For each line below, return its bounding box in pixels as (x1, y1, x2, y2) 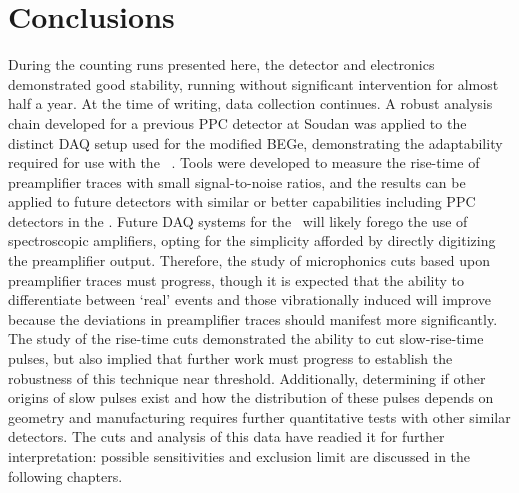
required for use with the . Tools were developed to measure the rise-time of (8, 152, 480, 173)
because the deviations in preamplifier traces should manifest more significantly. (8, 308, 498, 329)
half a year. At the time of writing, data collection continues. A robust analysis (8, 93, 493, 114)
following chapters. (8, 465, 123, 486)
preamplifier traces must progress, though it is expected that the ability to (8, 269, 464, 290)
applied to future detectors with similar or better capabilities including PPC (8, 191, 476, 212)
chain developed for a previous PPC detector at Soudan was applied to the (8, 112, 467, 133)
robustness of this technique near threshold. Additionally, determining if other (8, 367, 486, 388)
